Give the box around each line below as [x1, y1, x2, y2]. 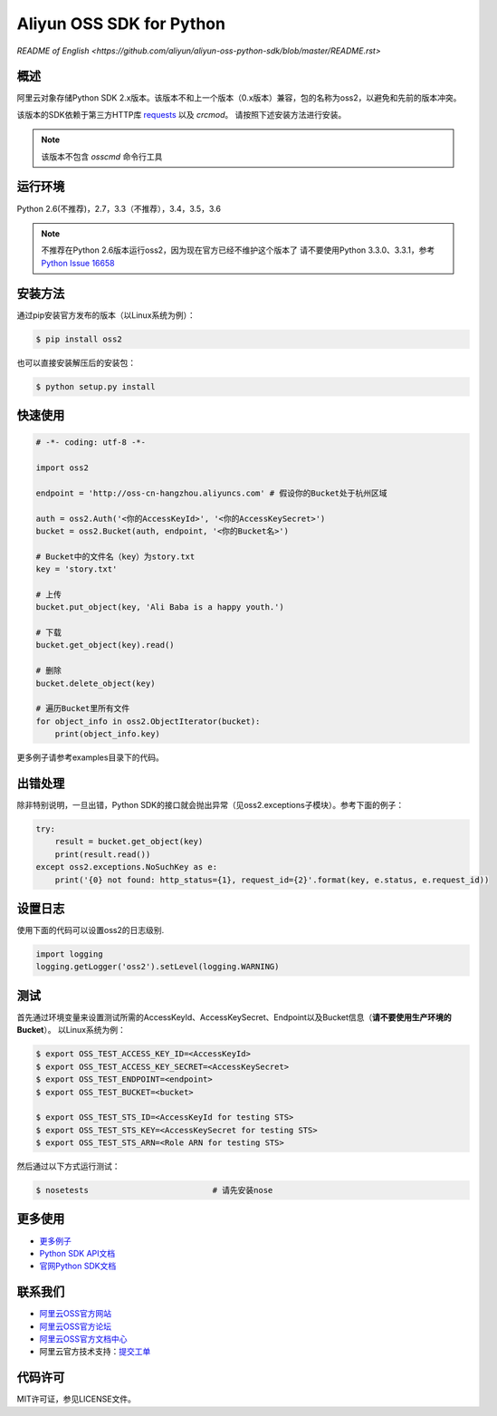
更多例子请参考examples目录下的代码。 [16, 752, 165, 763]
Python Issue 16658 [41, 257, 115, 268]
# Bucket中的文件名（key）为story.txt [35, 551, 196, 562]
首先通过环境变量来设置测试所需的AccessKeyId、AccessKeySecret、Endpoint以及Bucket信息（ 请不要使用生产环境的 [16, 1011, 452, 1023]
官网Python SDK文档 [39, 1260, 117, 1272]
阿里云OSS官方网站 [39, 1308, 112, 1319]
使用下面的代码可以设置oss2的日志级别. [16, 925, 165, 936]
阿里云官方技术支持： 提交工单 [39, 1346, 151, 1357]
